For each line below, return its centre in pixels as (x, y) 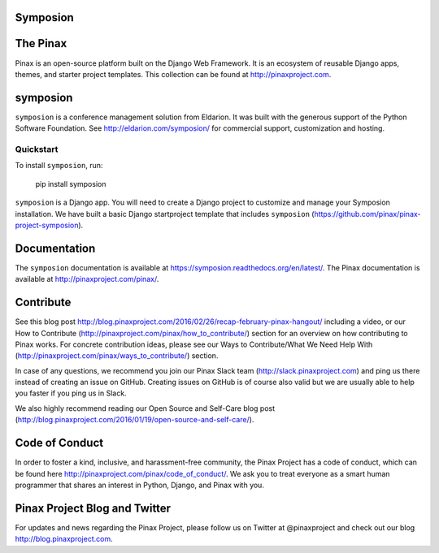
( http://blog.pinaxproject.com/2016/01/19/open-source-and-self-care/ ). (135, 420)
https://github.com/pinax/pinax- (368, 214)
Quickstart (37, 149)
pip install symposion (71, 184)
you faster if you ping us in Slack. (71, 393)
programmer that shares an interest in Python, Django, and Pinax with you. (139, 485)
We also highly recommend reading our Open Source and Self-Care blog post (145, 408)
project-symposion (47, 225)
